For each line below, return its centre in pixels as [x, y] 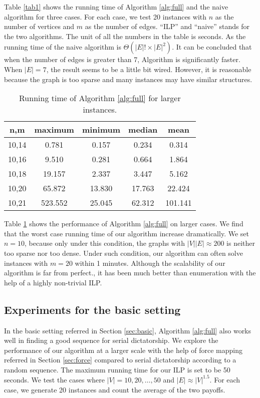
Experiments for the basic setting [92, 309]
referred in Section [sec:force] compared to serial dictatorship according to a [120, 360]
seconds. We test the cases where [55, 379]
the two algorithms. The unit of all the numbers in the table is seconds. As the [125, 36]
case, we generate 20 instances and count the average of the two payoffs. [115, 389]
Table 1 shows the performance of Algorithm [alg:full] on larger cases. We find [124, 224]
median [143, 130]
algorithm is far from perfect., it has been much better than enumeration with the [130, 273]
